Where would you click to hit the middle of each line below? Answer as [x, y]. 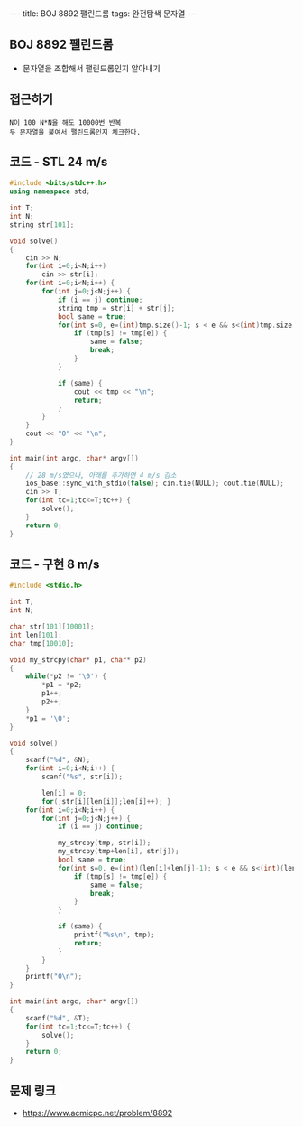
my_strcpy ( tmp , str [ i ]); [104, 843]
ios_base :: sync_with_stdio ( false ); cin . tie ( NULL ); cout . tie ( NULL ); [155, 484]
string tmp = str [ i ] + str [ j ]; [116, 308]
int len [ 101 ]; [36, 635]
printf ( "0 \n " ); [54, 977]
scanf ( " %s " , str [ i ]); [83, 777]
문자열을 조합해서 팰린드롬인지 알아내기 [91, 68]
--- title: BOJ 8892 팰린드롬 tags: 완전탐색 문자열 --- [104, 14]
